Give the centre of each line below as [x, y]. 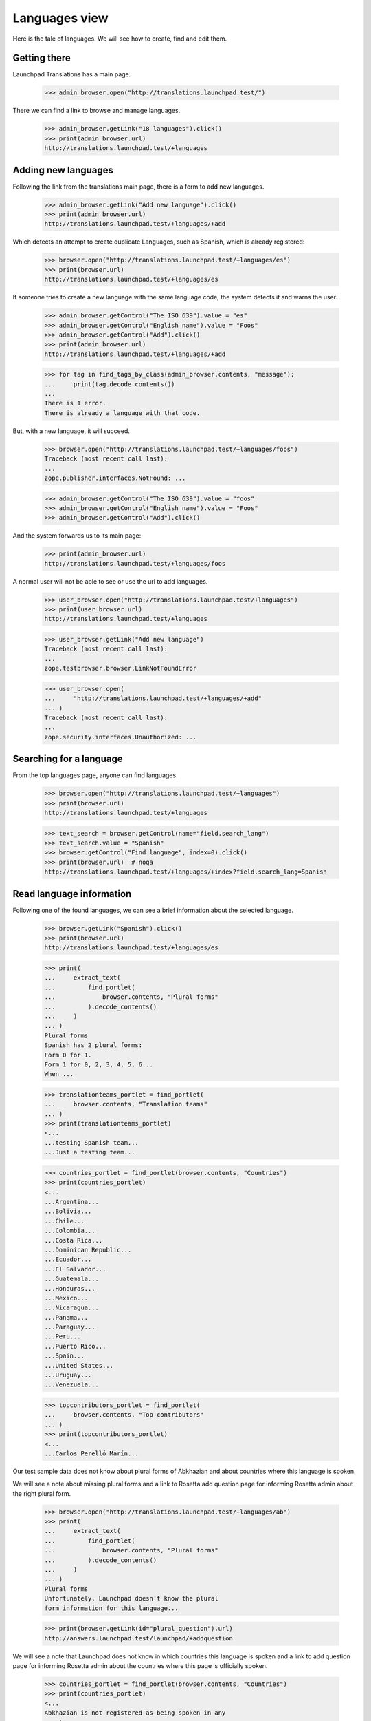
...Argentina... [72, 1202]
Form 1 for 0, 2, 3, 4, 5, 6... [99, 1064]
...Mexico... [66, 1298]
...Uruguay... [68, 1375]
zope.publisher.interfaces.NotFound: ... [115, 478]
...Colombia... [70, 1231]
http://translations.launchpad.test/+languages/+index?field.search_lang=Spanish [186, 872]
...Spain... [65, 1356]
